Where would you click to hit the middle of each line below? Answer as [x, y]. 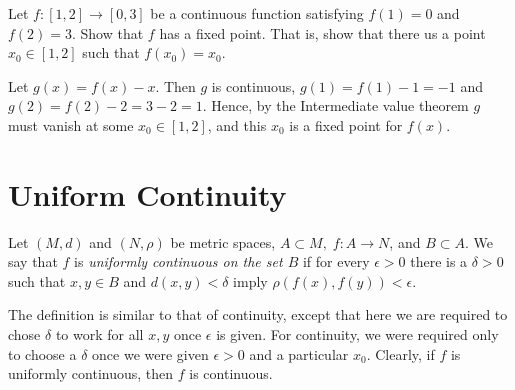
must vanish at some [71, 124]
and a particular [299, 353]
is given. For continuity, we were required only [357, 334]
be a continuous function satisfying [257, 13]
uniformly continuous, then [91, 373]
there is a [439, 261]
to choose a [42, 353]
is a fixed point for [346, 124]
